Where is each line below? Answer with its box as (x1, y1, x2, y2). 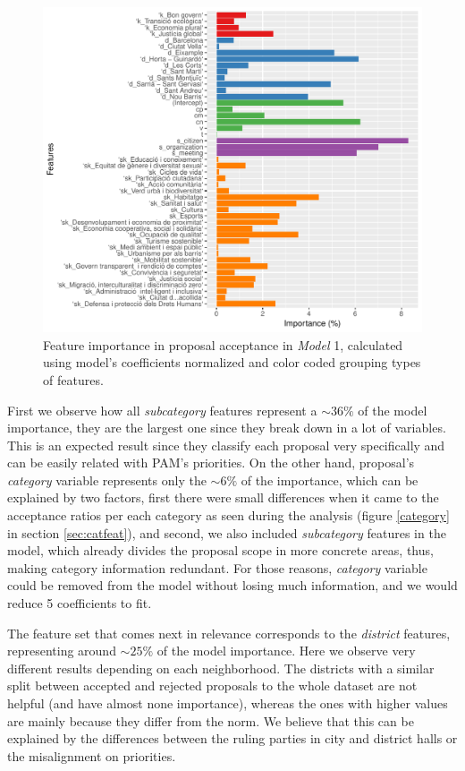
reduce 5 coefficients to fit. (7, 594, 152, 613)
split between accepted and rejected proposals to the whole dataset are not (7, 676, 418, 695)
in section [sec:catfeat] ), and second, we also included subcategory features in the (7, 523, 446, 542)
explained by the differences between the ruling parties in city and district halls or (7, 729, 458, 748)
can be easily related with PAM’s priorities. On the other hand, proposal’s (7, 453, 415, 472)
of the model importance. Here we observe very (156, 641, 416, 660)
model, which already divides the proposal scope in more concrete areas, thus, (7, 541, 434, 560)
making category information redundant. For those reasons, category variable (7, 558, 427, 577)
